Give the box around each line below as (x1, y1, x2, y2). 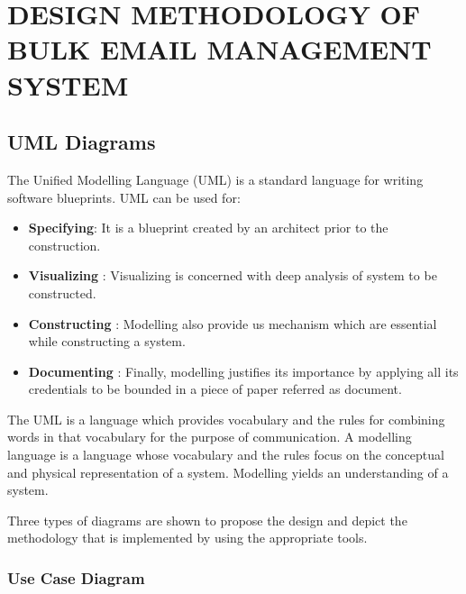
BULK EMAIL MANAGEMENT (7, 31, 432, 68)
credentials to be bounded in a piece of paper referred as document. (28, 379, 402, 398)
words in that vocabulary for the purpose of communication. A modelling (7, 427, 412, 446)
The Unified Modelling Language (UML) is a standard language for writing (7, 169, 424, 188)
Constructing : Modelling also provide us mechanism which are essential (28, 314, 437, 333)
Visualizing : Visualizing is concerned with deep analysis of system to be (28, 266, 437, 285)
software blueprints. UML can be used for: (7, 187, 241, 206)
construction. (28, 235, 101, 254)
